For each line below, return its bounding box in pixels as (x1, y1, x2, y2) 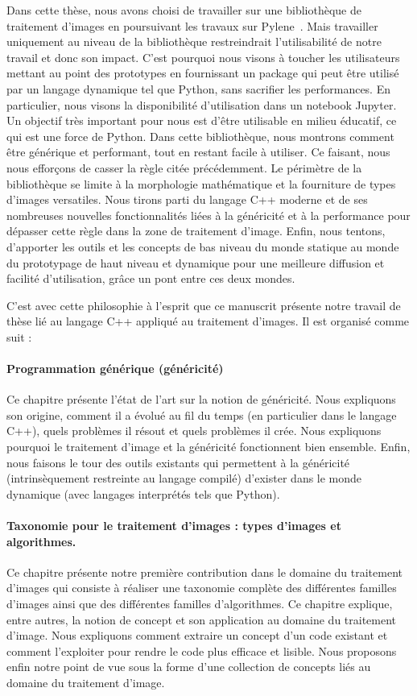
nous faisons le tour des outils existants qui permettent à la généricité (6, 454, 350, 470)
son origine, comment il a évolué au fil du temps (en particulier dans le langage (6, 406, 397, 423)
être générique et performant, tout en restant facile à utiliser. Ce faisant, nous (6, 143, 390, 160)
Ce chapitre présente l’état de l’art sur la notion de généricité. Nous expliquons (6, 391, 396, 408)
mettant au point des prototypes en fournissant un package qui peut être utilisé (6, 64, 399, 81)
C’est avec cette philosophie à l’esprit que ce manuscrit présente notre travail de (6, 296, 401, 313)
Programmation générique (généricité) (6, 360, 224, 377)
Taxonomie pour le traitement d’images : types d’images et (6, 517, 341, 534)
